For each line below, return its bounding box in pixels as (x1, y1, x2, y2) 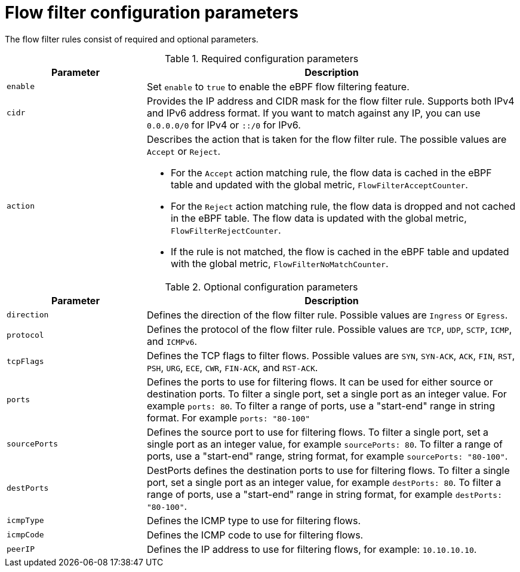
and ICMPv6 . (146, 335, 198, 347)
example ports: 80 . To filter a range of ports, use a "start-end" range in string (146, 399, 496, 412)
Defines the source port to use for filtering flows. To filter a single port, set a (146, 426, 489, 438)
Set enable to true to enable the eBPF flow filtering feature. (146, 80, 410, 93)
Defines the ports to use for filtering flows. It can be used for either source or (146, 375, 493, 388)
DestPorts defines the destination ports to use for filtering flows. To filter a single (146, 464, 510, 476)
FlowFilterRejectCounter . (170, 224, 281, 236)
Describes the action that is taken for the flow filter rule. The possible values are (146, 133, 507, 145)
